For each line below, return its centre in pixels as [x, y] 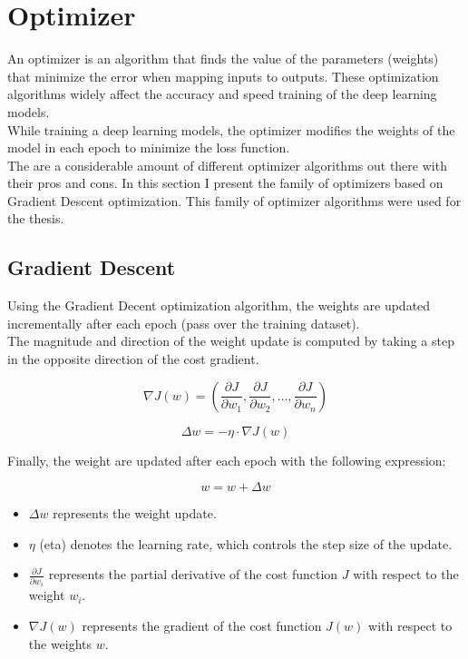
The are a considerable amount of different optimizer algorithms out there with [227, 165]
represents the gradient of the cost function [202, 625]
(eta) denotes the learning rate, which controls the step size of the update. [246, 543]
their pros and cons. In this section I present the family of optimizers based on [225, 183]
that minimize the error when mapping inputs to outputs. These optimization [223, 76]
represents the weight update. [135, 513]
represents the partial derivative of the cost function [193, 574]
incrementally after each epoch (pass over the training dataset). [184, 323]
